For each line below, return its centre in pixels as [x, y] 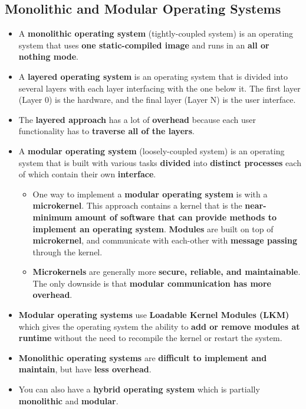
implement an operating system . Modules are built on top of [153, 228]
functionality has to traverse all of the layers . [106, 131]
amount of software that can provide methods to [176, 217]
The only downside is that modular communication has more [152, 283]
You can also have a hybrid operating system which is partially [139, 389]
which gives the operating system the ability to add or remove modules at [159, 326]
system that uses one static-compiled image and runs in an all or [144, 45]
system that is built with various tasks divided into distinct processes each [160, 162]
